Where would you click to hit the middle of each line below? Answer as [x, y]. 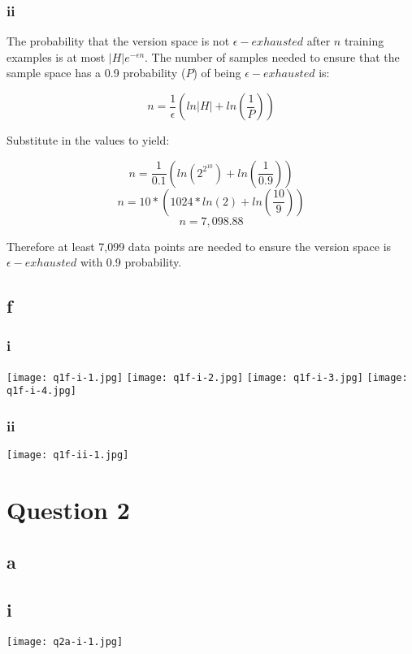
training [364, 41]
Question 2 [68, 510]
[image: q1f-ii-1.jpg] [68, 455]
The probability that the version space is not [118, 41]
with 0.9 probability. [131, 262]
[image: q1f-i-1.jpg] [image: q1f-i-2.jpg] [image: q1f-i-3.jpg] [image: [207, 377]
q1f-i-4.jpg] [41, 391]
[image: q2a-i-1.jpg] [65, 642]
